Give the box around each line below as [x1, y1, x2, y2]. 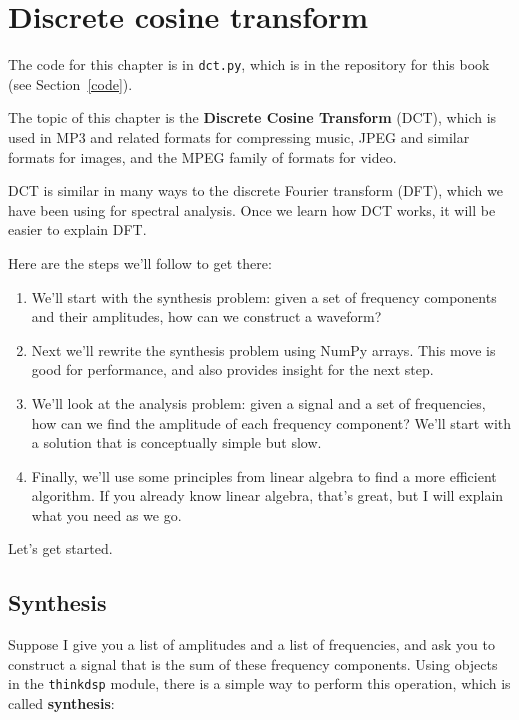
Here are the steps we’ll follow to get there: [8, 252, 272, 273]
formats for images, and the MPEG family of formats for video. [8, 146, 397, 167]
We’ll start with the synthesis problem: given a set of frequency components [31, 286, 497, 307]
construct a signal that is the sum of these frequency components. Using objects [8, 653, 498, 674]
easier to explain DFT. [8, 219, 147, 240]
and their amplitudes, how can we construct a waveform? [31, 306, 382, 327]
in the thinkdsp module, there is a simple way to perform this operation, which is [8, 673, 511, 694]
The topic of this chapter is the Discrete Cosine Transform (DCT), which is [8, 107, 497, 128]
